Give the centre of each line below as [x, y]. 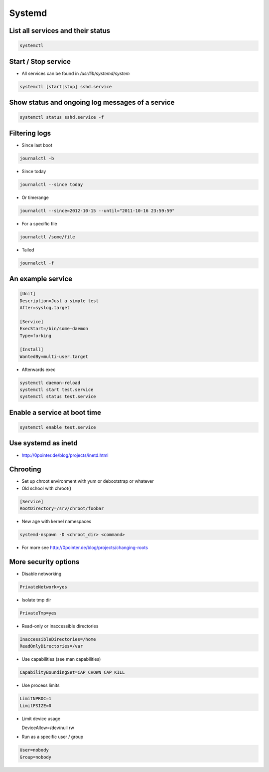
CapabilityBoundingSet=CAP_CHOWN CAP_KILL [72, 673]
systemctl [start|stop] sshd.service [66, 87]
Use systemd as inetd [44, 443]
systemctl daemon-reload [50, 383]
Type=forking [36, 336]
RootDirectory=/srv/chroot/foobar [62, 508]
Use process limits [41, 685]
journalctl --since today [51, 184]
